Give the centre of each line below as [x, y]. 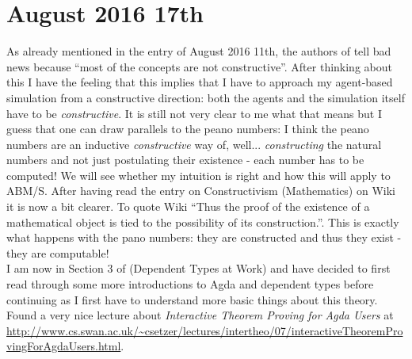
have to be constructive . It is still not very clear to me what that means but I [195, 113]
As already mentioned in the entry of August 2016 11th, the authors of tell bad [199, 51]
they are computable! [58, 252]
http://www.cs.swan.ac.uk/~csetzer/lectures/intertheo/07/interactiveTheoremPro [205, 330]
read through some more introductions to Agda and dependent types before [190, 284]
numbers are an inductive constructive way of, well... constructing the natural [194, 144]
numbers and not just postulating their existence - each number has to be [185, 160]
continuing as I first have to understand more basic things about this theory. [192, 299]
